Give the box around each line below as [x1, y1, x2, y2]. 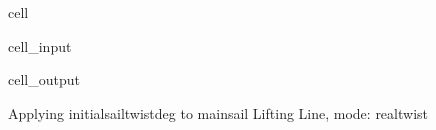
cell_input [8, 35, 72, 56]
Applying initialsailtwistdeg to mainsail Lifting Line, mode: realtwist [8, 102, 428, 123]
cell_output [8, 69, 80, 90]
